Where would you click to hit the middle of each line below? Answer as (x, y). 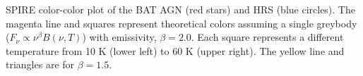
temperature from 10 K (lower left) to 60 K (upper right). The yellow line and (175, 50)
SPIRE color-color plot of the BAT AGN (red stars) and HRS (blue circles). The (180, 9)
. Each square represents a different (267, 37)
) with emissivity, (119, 37)
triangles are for (40, 64)
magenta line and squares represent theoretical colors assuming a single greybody (181, 23)
